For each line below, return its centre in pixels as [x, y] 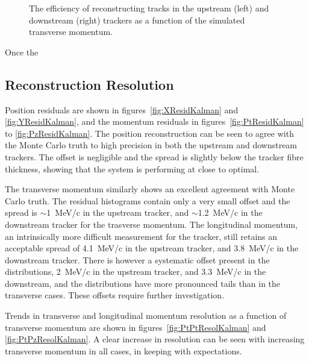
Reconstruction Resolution [89, 84]
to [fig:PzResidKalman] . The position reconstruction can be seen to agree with [149, 133]
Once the [22, 52]
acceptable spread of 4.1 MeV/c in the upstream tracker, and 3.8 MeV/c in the [152, 248]
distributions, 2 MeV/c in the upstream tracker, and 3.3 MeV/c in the [136, 272]
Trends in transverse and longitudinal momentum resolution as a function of [146, 315]
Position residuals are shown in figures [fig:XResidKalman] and [122, 109]
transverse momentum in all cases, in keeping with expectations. [123, 350]
